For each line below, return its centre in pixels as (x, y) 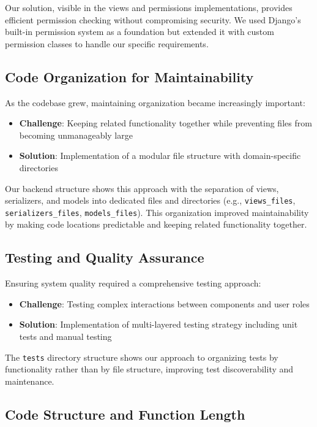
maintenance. (30, 381)
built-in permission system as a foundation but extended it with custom (140, 32)
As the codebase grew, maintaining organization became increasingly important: (155, 102)
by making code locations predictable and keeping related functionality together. (156, 224)
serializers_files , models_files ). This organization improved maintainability (157, 212)
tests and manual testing (65, 337)
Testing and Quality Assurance (105, 257)
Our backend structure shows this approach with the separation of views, (142, 188)
